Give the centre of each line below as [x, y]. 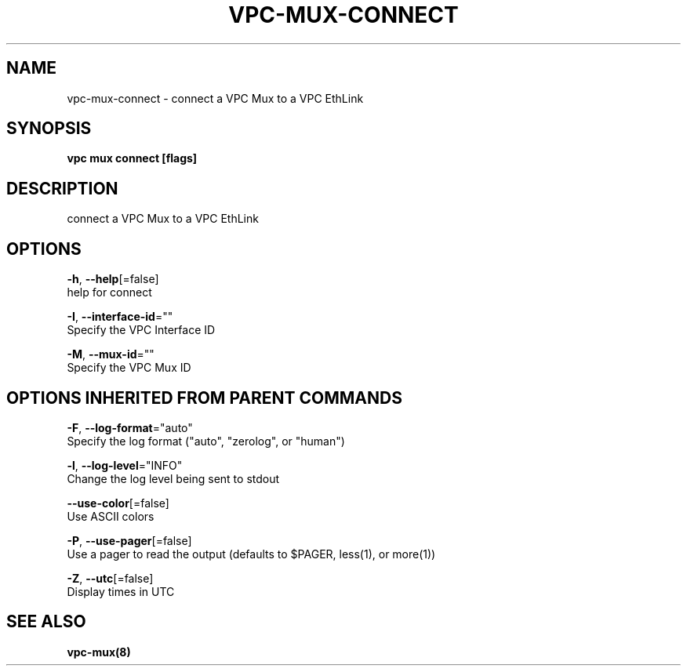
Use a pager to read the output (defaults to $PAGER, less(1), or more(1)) [251, 554]
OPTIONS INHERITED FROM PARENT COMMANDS [204, 398]
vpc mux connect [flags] [132, 158]
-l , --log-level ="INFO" [125, 465]
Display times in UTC [121, 591]
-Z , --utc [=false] [110, 578]
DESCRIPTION [62, 188]
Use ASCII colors [111, 516]
